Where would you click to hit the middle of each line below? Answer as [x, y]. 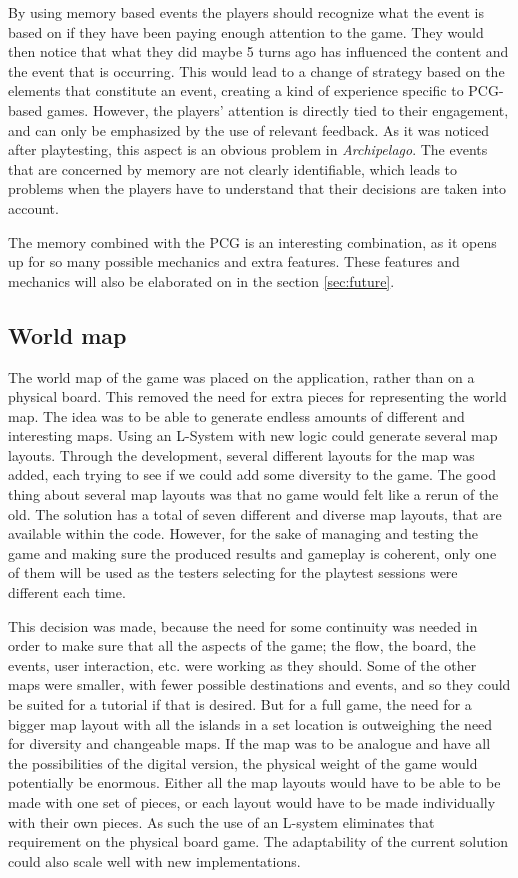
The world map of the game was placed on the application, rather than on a [241, 376]
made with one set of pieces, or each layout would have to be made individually [252, 801]
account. [33, 207]
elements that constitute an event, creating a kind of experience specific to [236, 90]
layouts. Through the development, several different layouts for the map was [241, 454]
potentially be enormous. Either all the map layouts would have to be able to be [254, 782]
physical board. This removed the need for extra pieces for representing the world [257, 396]
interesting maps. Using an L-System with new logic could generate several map [253, 435]
